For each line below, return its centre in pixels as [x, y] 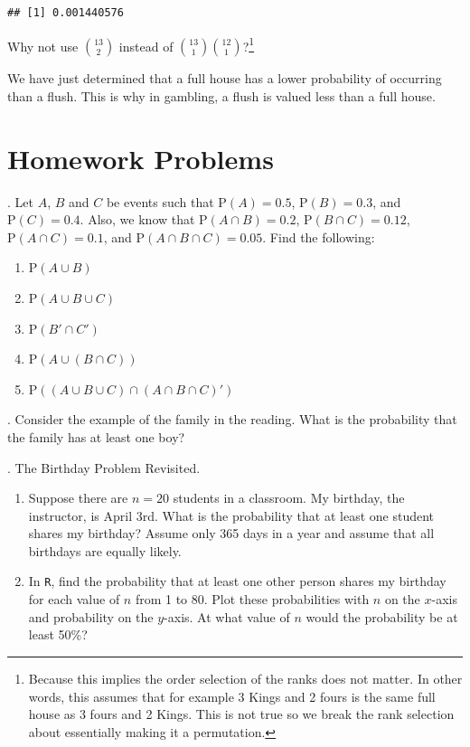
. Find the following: [319, 236]
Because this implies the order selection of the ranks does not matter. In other [245, 678]
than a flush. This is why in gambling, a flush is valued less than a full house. [221, 95]
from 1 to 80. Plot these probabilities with [252, 599]
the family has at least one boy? [96, 436]
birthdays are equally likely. [105, 550]
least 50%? [58, 634]
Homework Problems [141, 158]
